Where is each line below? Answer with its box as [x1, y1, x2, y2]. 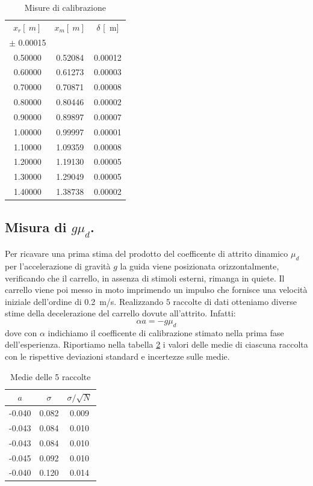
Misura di [5, 217, 67, 236]
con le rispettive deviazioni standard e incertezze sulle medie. [5, 349, 230, 362]
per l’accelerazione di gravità [5, 260, 111, 272]
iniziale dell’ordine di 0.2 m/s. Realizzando [5, 295, 164, 307]
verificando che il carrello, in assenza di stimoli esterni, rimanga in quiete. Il [5, 271, 285, 284]
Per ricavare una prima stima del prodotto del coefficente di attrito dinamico [5, 247, 288, 260]
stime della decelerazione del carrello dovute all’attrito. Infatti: [5, 307, 236, 319]
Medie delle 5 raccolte [10, 370, 91, 383]
